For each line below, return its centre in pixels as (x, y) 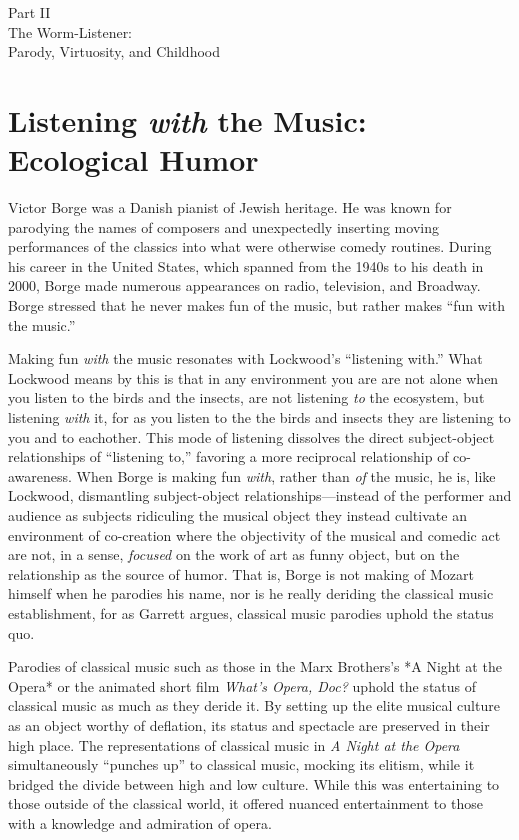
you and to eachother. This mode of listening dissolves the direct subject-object (251, 436)
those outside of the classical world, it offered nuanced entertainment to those (245, 803)
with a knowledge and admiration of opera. (140, 822)
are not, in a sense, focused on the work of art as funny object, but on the (234, 554)
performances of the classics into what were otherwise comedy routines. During (250, 246)
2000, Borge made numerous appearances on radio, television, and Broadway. (244, 285)
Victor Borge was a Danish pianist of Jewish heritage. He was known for (230, 207)
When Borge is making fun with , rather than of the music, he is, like (286, 475)
